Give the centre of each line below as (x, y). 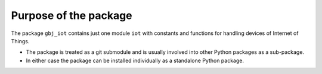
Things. (20, 41)
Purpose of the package (72, 15)
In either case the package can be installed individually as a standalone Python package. (135, 60)
